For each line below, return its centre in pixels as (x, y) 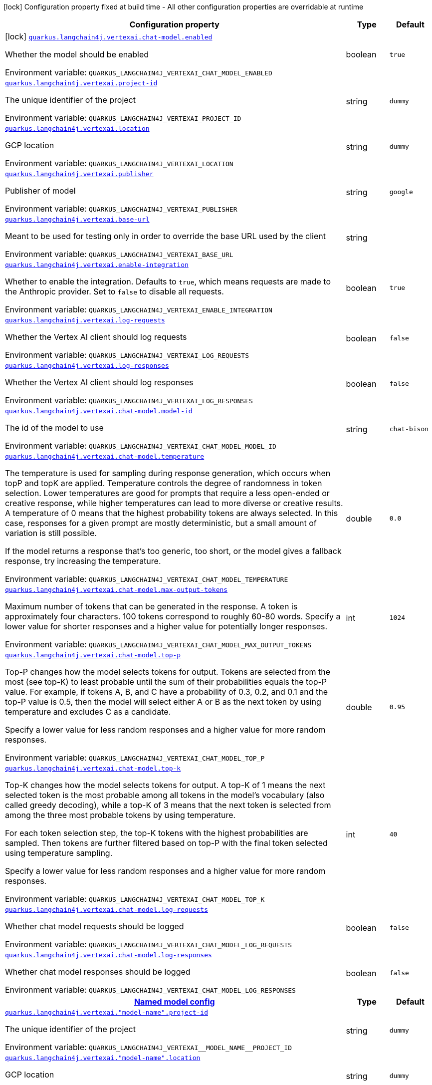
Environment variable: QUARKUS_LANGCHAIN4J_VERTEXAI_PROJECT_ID (123, 118)
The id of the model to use (54, 428)
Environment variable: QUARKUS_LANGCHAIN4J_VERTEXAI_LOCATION (119, 163)
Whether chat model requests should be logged (95, 926)
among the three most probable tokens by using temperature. (120, 815)
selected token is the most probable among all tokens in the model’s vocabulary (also (165, 795)
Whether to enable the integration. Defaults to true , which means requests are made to (168, 281)
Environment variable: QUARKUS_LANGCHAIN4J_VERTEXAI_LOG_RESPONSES (129, 400)
